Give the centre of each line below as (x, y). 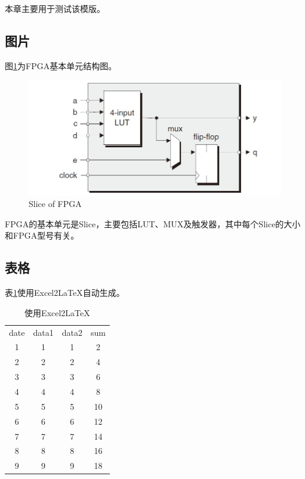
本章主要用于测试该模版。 (55, 8)
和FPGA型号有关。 (42, 235)
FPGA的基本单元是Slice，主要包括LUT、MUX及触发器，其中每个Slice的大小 (153, 223)
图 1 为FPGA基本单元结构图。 (61, 65)
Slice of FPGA (55, 204)
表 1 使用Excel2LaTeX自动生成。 (65, 293)
